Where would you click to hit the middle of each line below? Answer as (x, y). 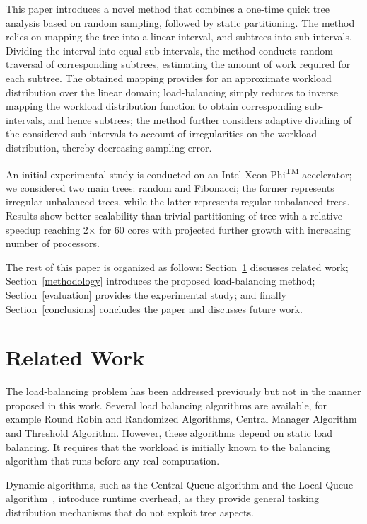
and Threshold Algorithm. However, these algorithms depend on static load (169, 433)
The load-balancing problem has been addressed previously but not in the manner (183, 391)
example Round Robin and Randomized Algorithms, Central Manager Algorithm (181, 419)
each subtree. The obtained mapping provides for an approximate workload (169, 78)
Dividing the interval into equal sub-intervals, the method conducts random (169, 50)
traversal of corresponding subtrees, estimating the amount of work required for (178, 64)
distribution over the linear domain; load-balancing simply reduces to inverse (172, 92)
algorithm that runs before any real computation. (113, 461)
